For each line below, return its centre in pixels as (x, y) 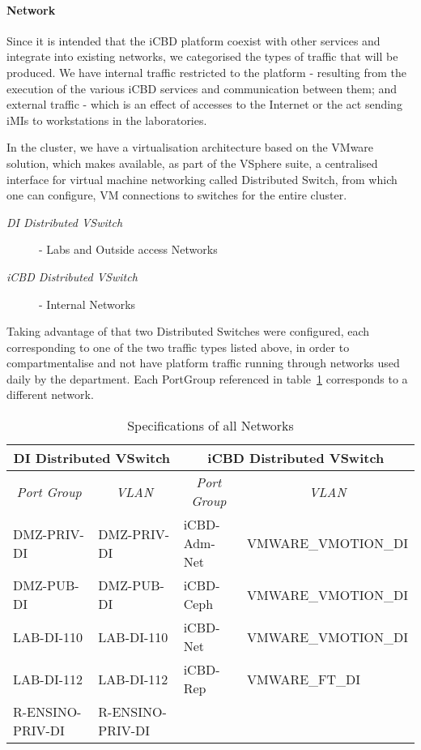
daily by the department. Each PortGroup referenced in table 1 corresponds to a (207, 378)
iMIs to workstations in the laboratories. (107, 120)
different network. (50, 394)
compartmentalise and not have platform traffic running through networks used (203, 363)
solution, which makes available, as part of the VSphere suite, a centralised (192, 163)
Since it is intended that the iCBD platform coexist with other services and (193, 40)
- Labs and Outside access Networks (128, 249)
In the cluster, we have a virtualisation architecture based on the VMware (190, 147)
